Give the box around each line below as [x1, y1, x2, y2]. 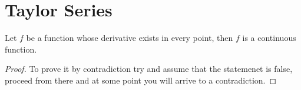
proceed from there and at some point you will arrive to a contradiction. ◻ [5, 74, 277, 86]
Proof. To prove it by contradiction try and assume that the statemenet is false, [5, 63, 293, 75]
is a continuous [242, 32, 296, 44]
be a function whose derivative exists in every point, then [26, 32, 233, 44]
